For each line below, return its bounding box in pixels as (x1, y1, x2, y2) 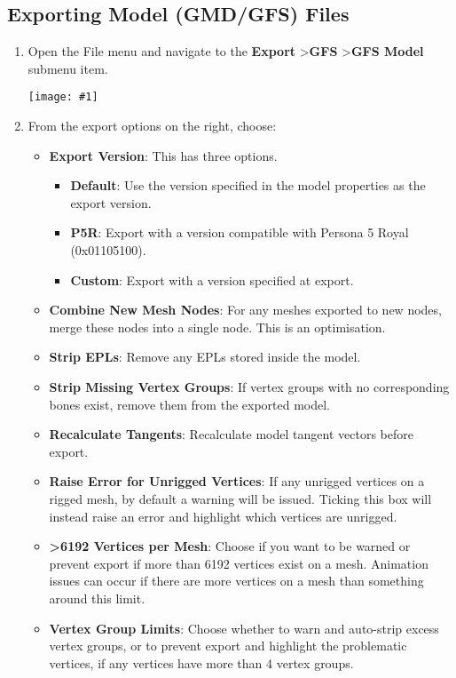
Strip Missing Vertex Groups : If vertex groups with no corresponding (49, 377, 450, 395)
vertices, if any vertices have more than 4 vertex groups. (49, 653, 354, 672)
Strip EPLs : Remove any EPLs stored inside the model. (49, 347, 361, 366)
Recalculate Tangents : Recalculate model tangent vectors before (49, 425, 413, 443)
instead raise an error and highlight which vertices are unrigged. (49, 507, 397, 525)
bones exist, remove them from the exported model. (49, 395, 331, 413)
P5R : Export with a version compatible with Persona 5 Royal (70, 223, 409, 242)
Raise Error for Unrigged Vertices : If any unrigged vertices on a (49, 472, 425, 491)
